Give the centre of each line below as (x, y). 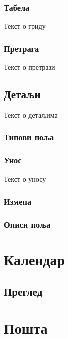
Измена (18, 201)
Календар (34, 259)
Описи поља (27, 224)
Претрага (22, 48)
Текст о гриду (25, 26)
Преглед (23, 291)
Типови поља (29, 137)
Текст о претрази (30, 67)
